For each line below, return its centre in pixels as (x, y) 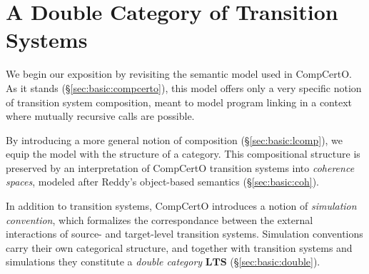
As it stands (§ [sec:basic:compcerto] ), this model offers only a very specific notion (184, 87)
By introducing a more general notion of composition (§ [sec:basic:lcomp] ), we (175, 139)
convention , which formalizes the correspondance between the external (160, 219)
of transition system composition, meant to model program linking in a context (179, 102)
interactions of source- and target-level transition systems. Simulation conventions (184, 234)
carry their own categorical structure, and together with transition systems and (179, 247)
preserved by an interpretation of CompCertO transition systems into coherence (180, 167)
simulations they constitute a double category (104, 262)
